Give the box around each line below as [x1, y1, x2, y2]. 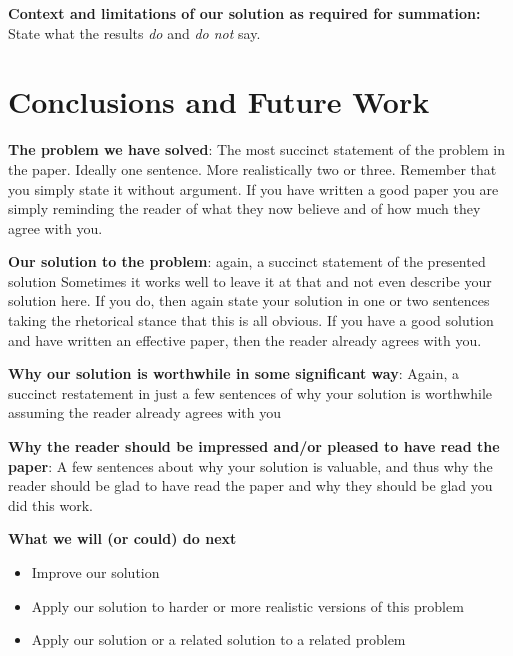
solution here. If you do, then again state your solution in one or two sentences [8, 290, 490, 311]
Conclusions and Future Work [8, 81, 430, 122]
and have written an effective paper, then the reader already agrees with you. [8, 329, 482, 350]
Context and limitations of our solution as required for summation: [8, 3, 481, 23]
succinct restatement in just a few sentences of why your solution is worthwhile [8, 382, 492, 403]
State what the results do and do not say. [8, 22, 261, 43]
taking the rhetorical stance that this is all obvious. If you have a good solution [8, 310, 494, 331]
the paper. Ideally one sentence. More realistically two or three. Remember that [8, 158, 497, 179]
